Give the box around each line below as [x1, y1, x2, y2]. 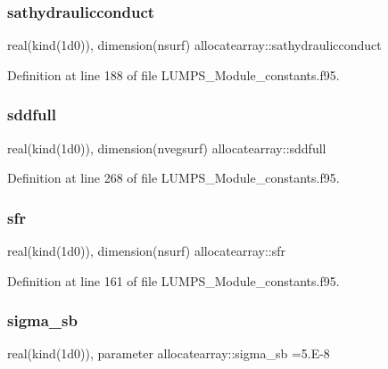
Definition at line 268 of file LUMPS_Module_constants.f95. [7, 168, 340, 187]
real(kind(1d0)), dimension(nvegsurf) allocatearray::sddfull [7, 138, 326, 157]
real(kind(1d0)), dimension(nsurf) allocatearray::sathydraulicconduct [7, 36, 382, 54]
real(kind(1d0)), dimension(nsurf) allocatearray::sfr [7, 242, 286, 260]
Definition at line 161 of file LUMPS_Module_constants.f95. [7, 271, 340, 290]
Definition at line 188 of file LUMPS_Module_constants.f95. [7, 65, 340, 84]
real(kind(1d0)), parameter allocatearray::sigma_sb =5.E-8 [7, 344, 330, 363]
